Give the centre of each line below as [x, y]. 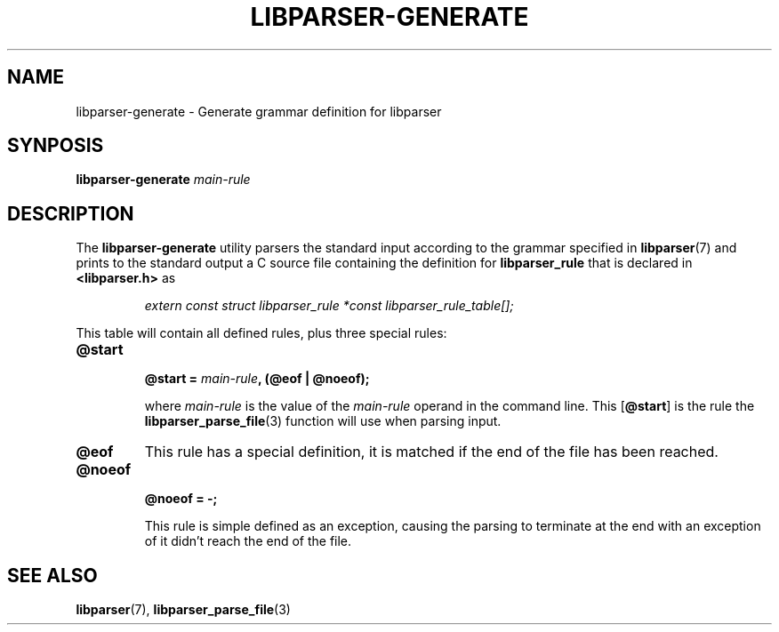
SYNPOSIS [56, 146]
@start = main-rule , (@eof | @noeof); [257, 379]
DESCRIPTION [71, 213]
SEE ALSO [52, 575]
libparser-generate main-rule [163, 180]
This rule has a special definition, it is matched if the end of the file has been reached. [431, 452]
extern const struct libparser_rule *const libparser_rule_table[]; [329, 306]
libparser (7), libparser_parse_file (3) [183, 610]
